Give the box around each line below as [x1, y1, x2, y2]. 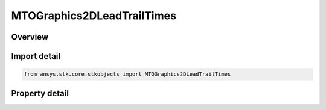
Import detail [11, 51, 60, 61]
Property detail [11, 88, 69, 99]
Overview [11, 32, 49, 42]
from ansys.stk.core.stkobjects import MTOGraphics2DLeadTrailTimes [24, 71, 231, 78]
